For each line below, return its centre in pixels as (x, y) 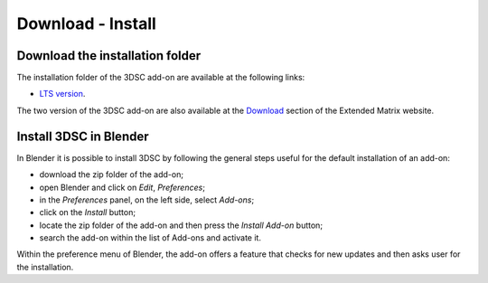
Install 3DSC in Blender (83, 136)
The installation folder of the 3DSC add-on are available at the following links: (161, 78)
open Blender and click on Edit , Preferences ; (122, 187)
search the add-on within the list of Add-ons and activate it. (150, 238)
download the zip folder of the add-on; (112, 175)
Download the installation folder (109, 56)
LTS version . (62, 94)
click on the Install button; (87, 212)
